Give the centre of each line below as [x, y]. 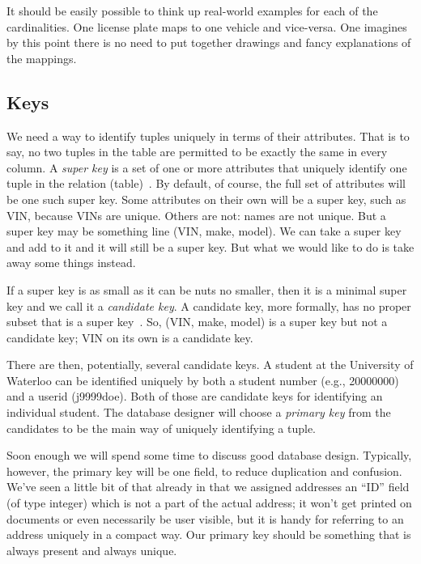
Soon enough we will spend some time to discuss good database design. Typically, [209, 455]
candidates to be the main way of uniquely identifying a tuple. [162, 428]
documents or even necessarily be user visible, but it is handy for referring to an [205, 518]
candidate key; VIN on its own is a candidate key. [130, 337]
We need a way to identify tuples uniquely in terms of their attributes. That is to [208, 136]
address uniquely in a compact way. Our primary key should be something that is [209, 534]
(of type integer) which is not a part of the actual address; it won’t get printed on [209, 503]
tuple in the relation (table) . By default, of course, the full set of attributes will [206, 183]
